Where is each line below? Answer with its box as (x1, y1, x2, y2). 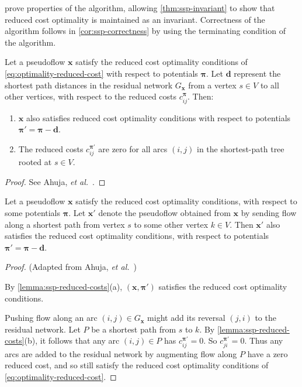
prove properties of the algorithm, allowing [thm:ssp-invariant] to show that (5, 2, 275, 13)
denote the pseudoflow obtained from (98, 206, 231, 218)
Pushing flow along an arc (5, 311, 98, 324)
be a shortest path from (91, 323, 176, 335)
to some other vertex (134, 218, 209, 230)
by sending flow (241, 206, 297, 218)
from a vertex (188, 78, 237, 91)
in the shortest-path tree (196, 142, 284, 155)
